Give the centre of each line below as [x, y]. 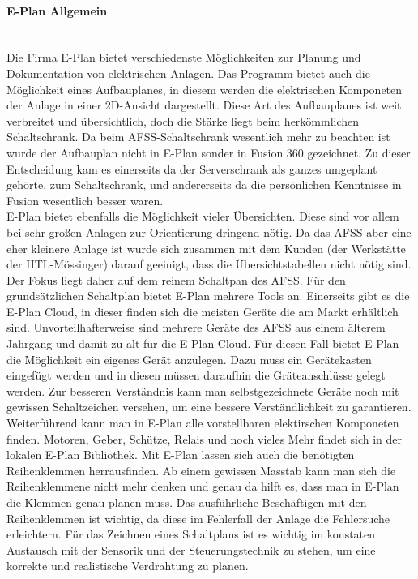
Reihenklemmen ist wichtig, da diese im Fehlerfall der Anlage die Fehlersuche [198, 518]
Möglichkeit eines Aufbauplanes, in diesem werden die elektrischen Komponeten [205, 89]
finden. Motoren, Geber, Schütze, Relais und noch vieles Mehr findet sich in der [204, 438]
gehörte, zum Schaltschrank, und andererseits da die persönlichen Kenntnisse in [204, 184]
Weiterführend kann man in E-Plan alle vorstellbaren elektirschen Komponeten [203, 423]
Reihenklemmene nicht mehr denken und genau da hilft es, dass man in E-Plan [203, 486]
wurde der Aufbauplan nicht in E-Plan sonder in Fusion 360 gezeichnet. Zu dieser [209, 152]
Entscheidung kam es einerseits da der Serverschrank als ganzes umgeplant [192, 168]
